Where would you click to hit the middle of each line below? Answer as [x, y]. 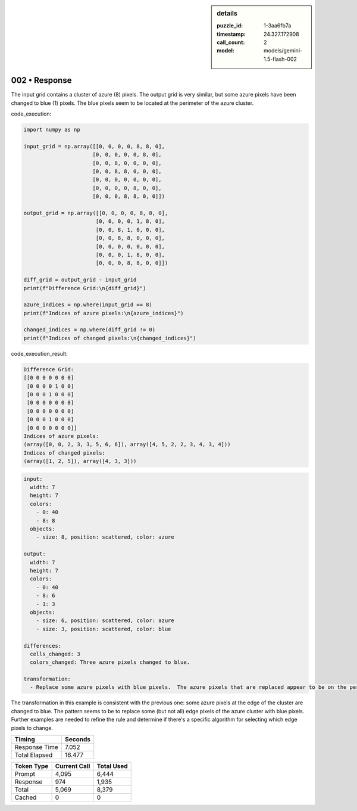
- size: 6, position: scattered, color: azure [105, 621]
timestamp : [231, 34]
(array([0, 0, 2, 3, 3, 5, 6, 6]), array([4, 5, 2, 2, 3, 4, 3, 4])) [127, 445]
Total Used [112, 766]
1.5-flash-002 [281, 59]
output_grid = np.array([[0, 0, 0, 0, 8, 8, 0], [96, 213]
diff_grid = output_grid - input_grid [80, 280]
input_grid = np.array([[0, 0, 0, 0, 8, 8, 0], [94, 146]
